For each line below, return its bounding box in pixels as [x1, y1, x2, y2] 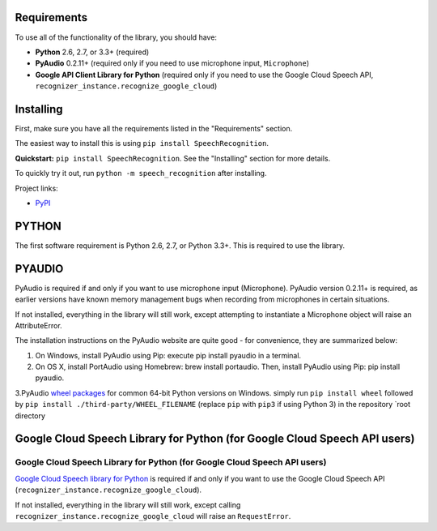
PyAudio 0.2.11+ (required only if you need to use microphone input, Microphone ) [35, 58, 310, 68]
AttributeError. [15, 320, 62, 330]
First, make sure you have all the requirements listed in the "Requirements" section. [15, 123, 293, 133]
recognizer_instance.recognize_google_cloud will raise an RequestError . [15, 511, 291, 520]
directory [15, 410, 46, 421]
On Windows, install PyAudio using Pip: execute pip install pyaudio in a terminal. [35, 350, 302, 360]
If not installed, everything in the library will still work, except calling [15, 499, 241, 510]
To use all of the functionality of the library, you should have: [15, 32, 218, 42]
